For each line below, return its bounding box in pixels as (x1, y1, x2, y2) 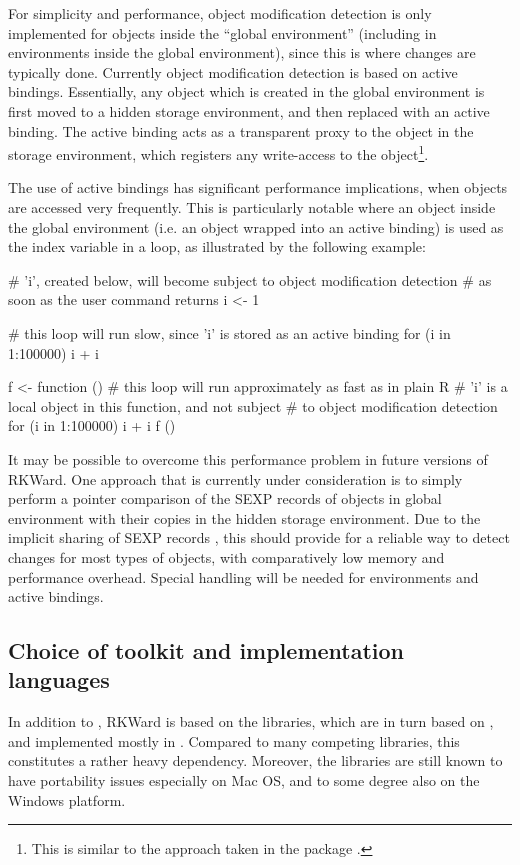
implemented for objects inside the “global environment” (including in (8, 22, 437, 43)
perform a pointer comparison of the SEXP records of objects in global (8, 488, 442, 509)
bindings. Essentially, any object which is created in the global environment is (8, 81, 485, 102)
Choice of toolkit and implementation (8, 635, 405, 666)
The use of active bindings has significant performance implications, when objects (8, 177, 508, 198)
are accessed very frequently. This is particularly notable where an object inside (8, 197, 496, 217)
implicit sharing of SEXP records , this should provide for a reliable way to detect (8, 527, 510, 548)
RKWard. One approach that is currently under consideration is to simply (8, 468, 463, 489)
